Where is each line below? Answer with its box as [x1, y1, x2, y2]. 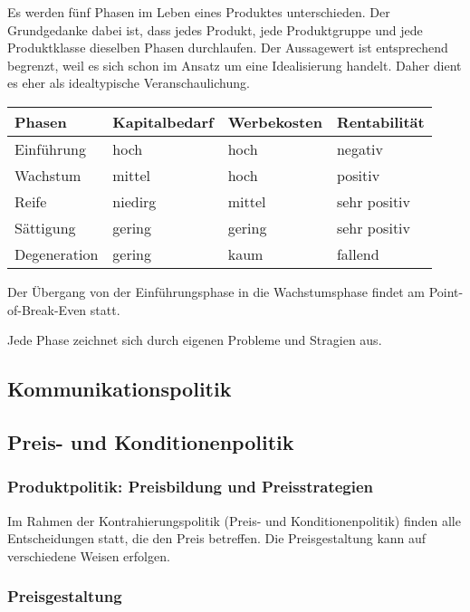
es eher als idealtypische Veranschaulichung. [7, 73, 250, 92]
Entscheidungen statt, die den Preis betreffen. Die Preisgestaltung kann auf [7, 529, 427, 548]
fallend [336, 243, 379, 264]
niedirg [112, 190, 157, 212]
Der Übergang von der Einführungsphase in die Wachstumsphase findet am [7, 282, 426, 301]
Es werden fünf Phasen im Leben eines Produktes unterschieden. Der [7, 3, 390, 21]
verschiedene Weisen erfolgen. [7, 546, 170, 565]
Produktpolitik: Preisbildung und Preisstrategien [7, 475, 374, 498]
